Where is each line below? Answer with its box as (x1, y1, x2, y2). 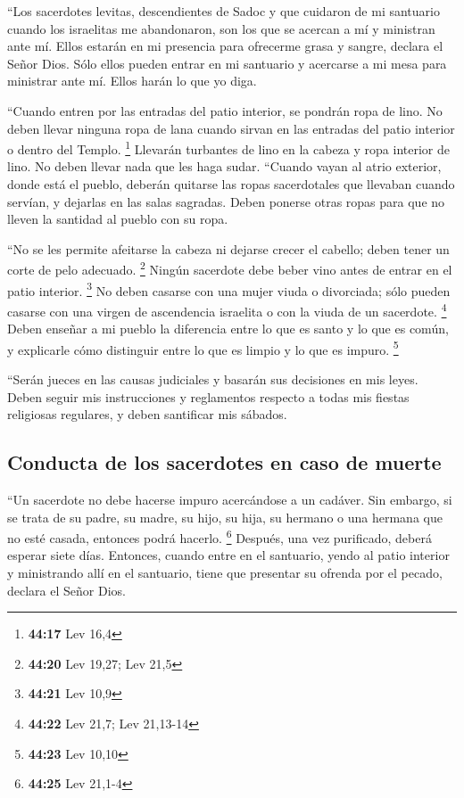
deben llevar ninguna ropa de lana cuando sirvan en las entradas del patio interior (7, 119, 455, 137)
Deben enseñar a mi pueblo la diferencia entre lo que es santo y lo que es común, (7, 319, 449, 338)
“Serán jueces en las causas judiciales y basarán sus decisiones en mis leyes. (7, 369, 418, 388)
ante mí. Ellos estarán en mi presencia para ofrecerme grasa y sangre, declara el (7, 37, 443, 55)
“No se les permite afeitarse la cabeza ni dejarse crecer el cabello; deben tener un (7, 239, 450, 258)
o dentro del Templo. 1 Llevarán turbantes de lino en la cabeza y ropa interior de (7, 137, 450, 158)
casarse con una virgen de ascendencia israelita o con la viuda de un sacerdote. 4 (7, 299, 447, 320)
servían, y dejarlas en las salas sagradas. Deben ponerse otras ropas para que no (7, 192, 445, 210)
